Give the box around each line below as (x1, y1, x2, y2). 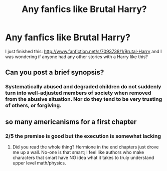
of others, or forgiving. (5, 102, 62, 109)
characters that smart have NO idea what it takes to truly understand (12, 154, 154, 160)
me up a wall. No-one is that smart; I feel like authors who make (12, 149, 144, 155)
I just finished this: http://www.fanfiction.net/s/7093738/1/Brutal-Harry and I (5, 48, 162, 54)
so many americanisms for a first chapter (5, 117, 137, 126)
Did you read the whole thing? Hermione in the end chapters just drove (12, 144, 159, 150)
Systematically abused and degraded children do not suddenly (5, 83, 161, 90)
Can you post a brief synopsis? (5, 68, 104, 77)
